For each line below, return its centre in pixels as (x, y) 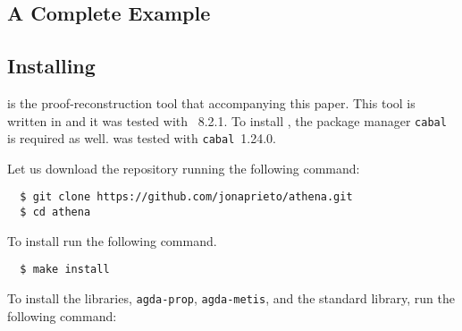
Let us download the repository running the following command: (184, 168)
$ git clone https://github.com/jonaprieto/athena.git (186, 197)
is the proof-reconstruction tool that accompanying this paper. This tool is (211, 102)
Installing (51, 66)
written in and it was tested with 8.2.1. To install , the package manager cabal (227, 120)
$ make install (65, 270)
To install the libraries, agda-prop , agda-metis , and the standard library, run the (231, 298)
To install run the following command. (112, 240)
